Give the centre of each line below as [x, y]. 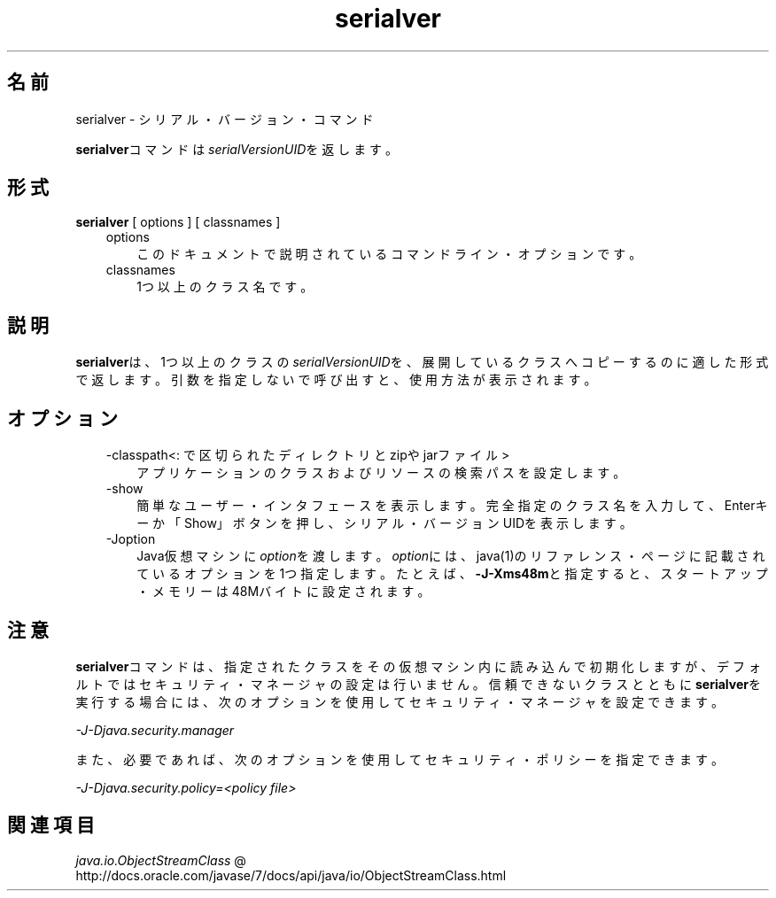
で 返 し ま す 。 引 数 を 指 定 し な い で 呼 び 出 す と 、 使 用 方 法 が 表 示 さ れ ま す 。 [336, 380]
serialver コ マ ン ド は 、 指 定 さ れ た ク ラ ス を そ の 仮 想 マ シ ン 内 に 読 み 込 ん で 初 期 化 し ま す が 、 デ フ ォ [418, 666]
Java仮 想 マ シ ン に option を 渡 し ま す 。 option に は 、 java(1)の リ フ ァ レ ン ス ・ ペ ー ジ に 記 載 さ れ [451, 556]
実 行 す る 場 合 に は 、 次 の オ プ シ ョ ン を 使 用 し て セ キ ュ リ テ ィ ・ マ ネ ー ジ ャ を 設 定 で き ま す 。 [400, 701]
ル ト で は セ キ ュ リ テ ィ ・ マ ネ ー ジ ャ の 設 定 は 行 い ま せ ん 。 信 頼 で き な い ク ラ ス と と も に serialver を [418, 684]
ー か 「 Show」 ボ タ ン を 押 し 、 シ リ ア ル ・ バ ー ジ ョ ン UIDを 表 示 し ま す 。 [384, 523]
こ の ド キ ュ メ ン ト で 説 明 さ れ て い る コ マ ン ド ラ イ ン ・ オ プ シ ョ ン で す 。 [389, 254]
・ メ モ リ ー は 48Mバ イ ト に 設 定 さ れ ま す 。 [283, 592]
